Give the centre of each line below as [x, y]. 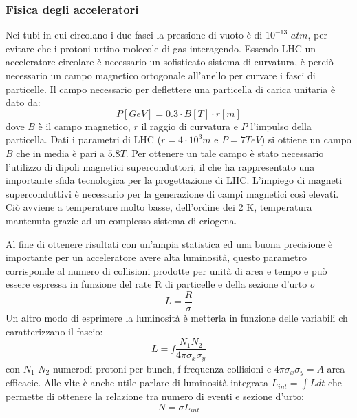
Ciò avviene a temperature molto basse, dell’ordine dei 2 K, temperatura [159, 207]
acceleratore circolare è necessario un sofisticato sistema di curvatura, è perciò [170, 62]
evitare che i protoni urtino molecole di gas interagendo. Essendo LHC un [161, 48]
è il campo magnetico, [84, 126]
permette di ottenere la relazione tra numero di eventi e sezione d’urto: [155, 396]
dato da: [23, 102]
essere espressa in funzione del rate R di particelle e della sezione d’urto [156, 284]
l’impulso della [281, 126]
